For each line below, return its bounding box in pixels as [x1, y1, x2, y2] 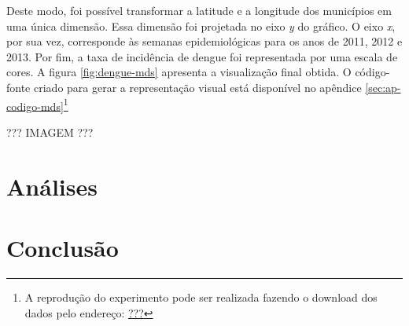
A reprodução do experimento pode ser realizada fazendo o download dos [24, 288, 378, 305]
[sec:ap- [365, 79, 401, 95]
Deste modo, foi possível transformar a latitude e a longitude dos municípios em [6, 2, 392, 18]
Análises [6, 170, 98, 202]
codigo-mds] [6, 97, 64, 114]
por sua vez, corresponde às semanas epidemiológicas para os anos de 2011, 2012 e [6, 33, 403, 49]
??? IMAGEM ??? [6, 123, 94, 140]
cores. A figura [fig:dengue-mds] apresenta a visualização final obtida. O [6, 64, 352, 80]
